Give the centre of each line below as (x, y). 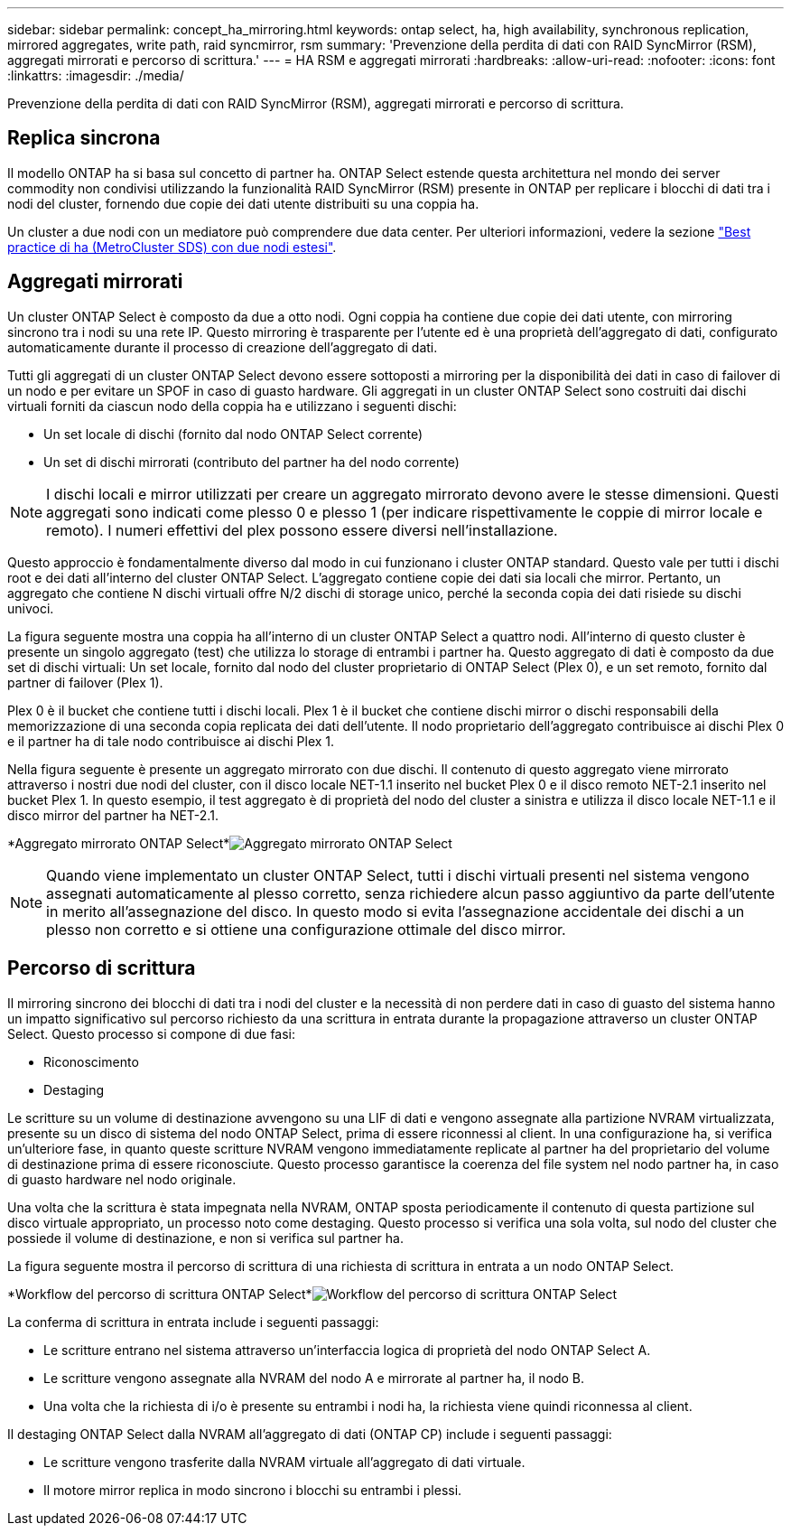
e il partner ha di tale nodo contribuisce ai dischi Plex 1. (171, 741)
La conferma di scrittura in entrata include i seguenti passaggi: (193, 1322)
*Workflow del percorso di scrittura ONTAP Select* (160, 1294)
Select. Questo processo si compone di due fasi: (152, 1033)
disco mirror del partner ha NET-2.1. (113, 815)
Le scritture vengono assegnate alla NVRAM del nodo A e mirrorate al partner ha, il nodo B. (314, 1378)
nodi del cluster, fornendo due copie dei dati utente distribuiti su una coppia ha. (243, 203)
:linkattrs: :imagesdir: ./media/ (96, 75)
